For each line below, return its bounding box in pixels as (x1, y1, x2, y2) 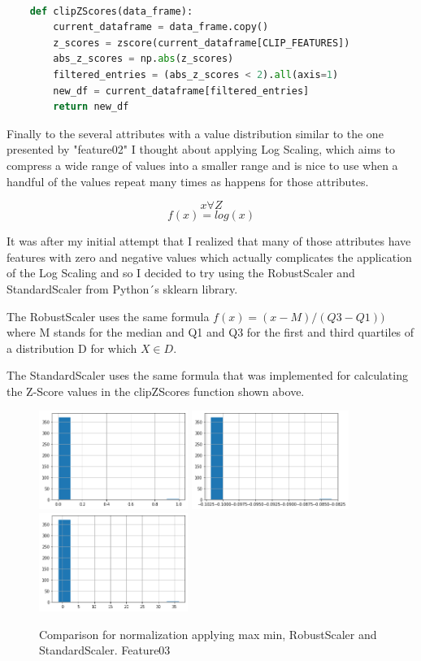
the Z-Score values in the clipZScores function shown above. (7, 382, 305, 399)
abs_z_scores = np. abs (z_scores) (53, 53, 234, 65)
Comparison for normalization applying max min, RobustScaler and (39, 625, 377, 642)
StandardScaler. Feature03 (39, 641, 171, 659)
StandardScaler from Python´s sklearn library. (7, 280, 238, 297)
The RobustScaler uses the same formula (7, 307, 210, 324)
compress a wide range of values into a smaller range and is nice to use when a (7, 156, 398, 173)
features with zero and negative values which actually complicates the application (7, 248, 412, 265)
